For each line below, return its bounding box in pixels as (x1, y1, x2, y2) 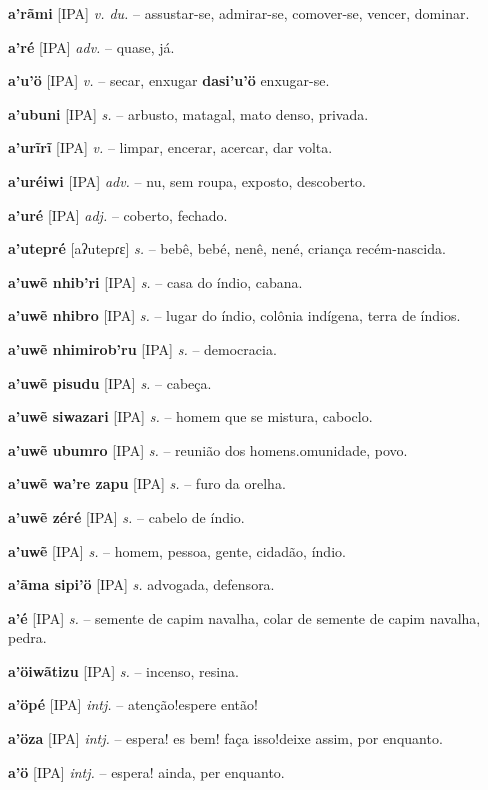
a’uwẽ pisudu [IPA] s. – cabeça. (8, 372, 212, 393)
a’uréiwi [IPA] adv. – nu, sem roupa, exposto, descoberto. (8, 170, 366, 191)
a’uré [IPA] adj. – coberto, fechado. (8, 204, 228, 225)
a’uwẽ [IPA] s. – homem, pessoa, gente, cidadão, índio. (8, 540, 346, 561)
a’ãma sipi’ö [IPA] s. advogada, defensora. (8, 574, 275, 595)
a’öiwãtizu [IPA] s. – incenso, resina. (8, 660, 239, 681)
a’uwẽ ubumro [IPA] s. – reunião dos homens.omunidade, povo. (8, 439, 408, 460)
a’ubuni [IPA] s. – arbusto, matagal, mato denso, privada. (8, 103, 369, 124)
